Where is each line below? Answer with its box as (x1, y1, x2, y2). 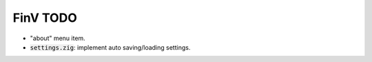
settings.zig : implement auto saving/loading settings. (30, 43, 191, 51)
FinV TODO (12, 10, 77, 25)
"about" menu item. (30, 34, 85, 42)
